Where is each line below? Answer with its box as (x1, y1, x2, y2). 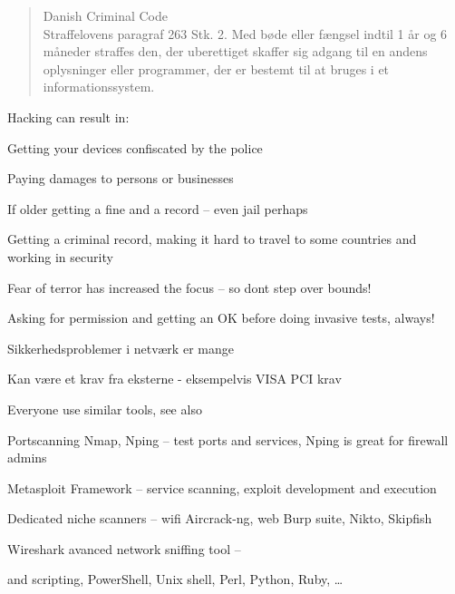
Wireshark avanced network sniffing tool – (7, 539, 241, 558)
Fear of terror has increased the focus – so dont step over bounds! (7, 278, 372, 297)
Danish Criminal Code (43, 6, 169, 24)
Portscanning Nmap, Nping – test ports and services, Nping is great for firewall (7, 430, 449, 449)
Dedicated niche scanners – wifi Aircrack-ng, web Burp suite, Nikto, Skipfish (7, 509, 432, 528)
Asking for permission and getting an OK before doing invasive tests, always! (7, 308, 435, 327)
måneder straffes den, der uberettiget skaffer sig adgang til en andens (43, 42, 428, 61)
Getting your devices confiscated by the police (7, 138, 263, 157)
